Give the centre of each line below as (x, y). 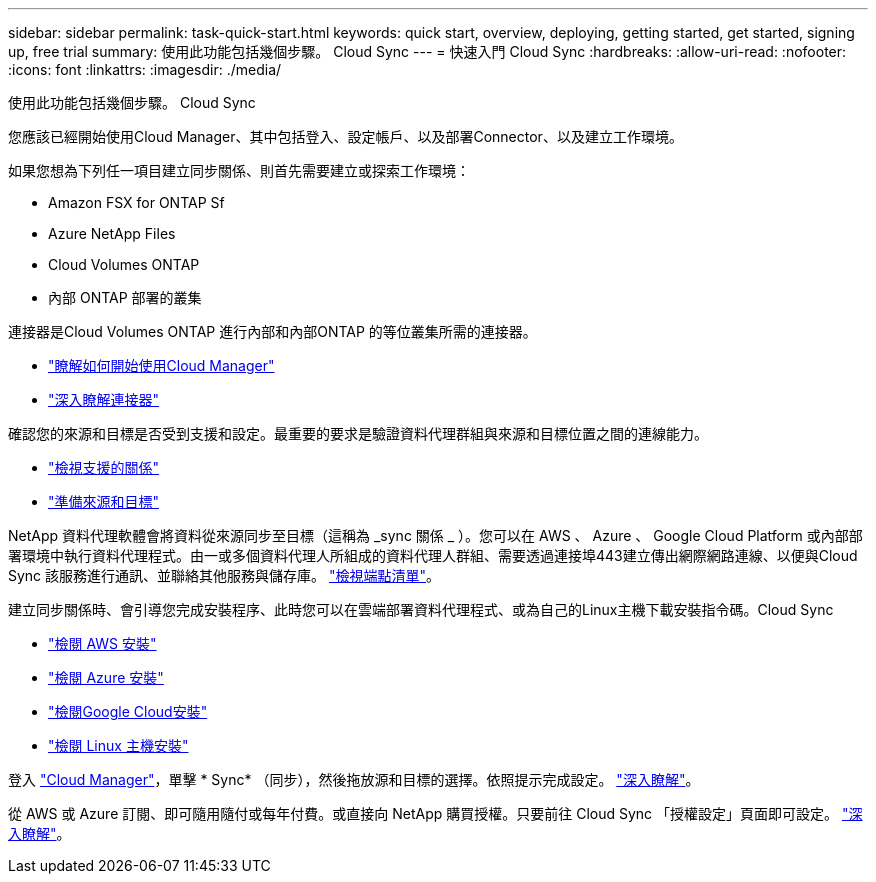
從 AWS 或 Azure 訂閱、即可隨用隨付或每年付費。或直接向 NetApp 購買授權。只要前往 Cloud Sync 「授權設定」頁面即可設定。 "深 (435, 813)
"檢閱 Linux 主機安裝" (118, 745)
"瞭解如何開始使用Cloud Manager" (161, 365)
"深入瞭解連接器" (104, 399)
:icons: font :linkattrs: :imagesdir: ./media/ (145, 69)
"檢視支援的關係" (104, 467)
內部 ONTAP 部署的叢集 (125, 297)
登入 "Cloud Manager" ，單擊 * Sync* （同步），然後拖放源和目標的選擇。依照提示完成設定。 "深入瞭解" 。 (354, 779)
